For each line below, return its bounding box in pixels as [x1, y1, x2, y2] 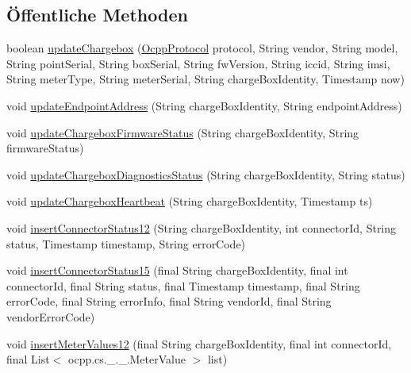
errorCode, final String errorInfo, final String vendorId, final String [6, 293, 332, 310]
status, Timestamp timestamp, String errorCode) [6, 235, 246, 252]
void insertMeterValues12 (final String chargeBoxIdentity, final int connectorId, [6, 335, 392, 352]
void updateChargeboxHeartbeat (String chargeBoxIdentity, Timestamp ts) [6, 193, 373, 210]
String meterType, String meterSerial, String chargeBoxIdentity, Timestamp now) [6, 71, 405, 87]
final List [6, 351, 50, 367]
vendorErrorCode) [6, 308, 95, 325]
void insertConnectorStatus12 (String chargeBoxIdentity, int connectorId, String [6, 219, 397, 236]
